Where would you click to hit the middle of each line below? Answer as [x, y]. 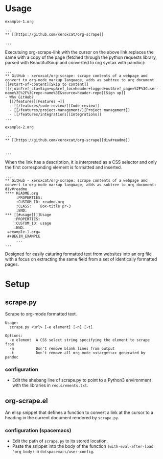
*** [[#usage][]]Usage [28, 215]
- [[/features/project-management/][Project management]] [70, 110]
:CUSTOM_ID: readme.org [40, 202]
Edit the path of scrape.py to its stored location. [60, 441]
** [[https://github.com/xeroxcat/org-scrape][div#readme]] [68, 140]
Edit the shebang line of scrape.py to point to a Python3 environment [81, 380]
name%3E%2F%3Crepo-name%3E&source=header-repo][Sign [60, 93]
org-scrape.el [26, 400]
